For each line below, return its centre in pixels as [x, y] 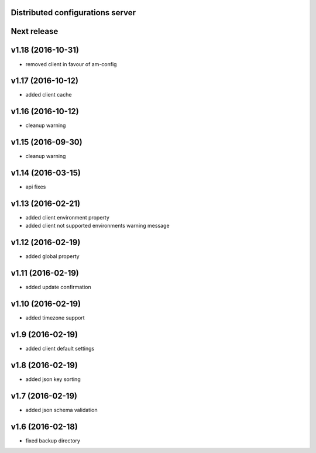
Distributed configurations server [73, 13]
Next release [35, 31]
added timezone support [55, 318]
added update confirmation [58, 287]
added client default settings [60, 349]
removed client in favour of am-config [71, 64]
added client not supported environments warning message [97, 226]
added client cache [49, 95]
